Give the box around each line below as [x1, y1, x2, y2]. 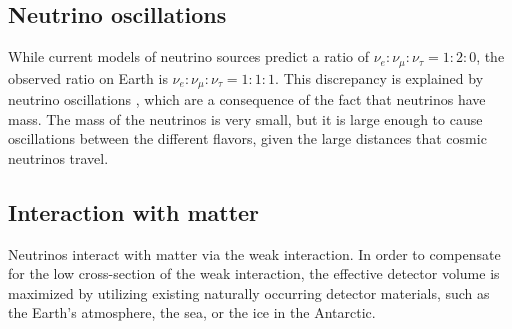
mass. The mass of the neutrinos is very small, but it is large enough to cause [8, 108, 483, 129]
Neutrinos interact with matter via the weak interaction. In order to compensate [8, 243, 501, 264]
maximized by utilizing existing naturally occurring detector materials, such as [8, 282, 490, 303]
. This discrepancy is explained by [275, 67, 484, 88]
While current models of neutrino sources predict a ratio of [8, 46, 369, 67]
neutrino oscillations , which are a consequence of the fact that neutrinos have [8, 89, 486, 110]
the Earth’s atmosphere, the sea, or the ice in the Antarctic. [8, 302, 376, 323]
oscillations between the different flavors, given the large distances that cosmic [8, 128, 487, 149]
